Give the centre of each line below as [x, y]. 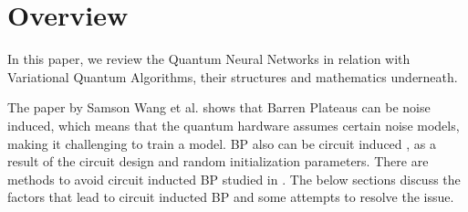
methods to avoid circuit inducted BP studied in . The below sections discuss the [234, 179]
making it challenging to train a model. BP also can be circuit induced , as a [222, 143]
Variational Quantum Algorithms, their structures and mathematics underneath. [233, 76]
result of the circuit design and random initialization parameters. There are [218, 161]
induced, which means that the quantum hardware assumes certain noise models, [234, 125]
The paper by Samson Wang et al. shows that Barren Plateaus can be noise [219, 107]
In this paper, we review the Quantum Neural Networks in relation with [209, 59]
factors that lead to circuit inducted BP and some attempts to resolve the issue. [231, 197]
